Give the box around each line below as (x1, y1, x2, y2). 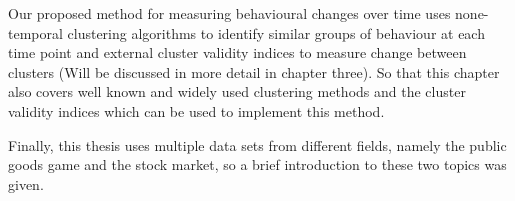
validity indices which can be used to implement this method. (8, 100, 385, 121)
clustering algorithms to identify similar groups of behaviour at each (67, 22, 485, 43)
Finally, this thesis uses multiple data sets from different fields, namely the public (8, 134, 507, 155)
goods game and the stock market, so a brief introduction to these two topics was (8, 154, 507, 175)
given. (8, 173, 44, 194)
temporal (8, 22, 63, 43)
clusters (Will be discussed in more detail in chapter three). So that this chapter (8, 61, 500, 82)
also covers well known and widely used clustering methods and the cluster (8, 81, 466, 102)
